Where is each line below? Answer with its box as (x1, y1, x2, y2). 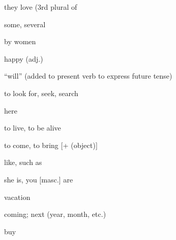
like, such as (4, 157, 42, 168)
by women (4, 36, 36, 47)
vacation (4, 191, 30, 202)
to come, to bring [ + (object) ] (4, 139, 98, 150)
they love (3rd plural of (4, 2, 77, 12)
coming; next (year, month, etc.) (4, 209, 106, 219)
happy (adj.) (4, 53, 43, 64)
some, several (4, 19, 46, 29)
